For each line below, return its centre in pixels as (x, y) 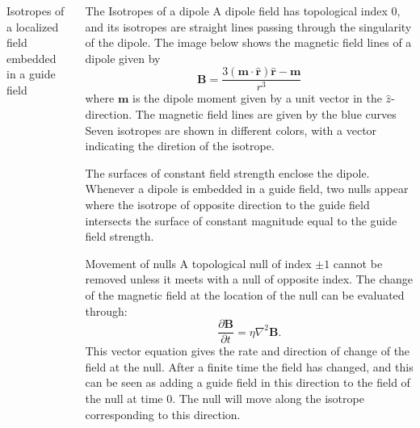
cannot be (358, 263)
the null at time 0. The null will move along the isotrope (225, 398)
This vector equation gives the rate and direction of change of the (248, 351)
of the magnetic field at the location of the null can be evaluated (245, 294)
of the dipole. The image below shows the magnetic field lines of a (248, 42)
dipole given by (123, 58)
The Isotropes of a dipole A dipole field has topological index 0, (243, 10)
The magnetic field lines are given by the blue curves (266, 114)
